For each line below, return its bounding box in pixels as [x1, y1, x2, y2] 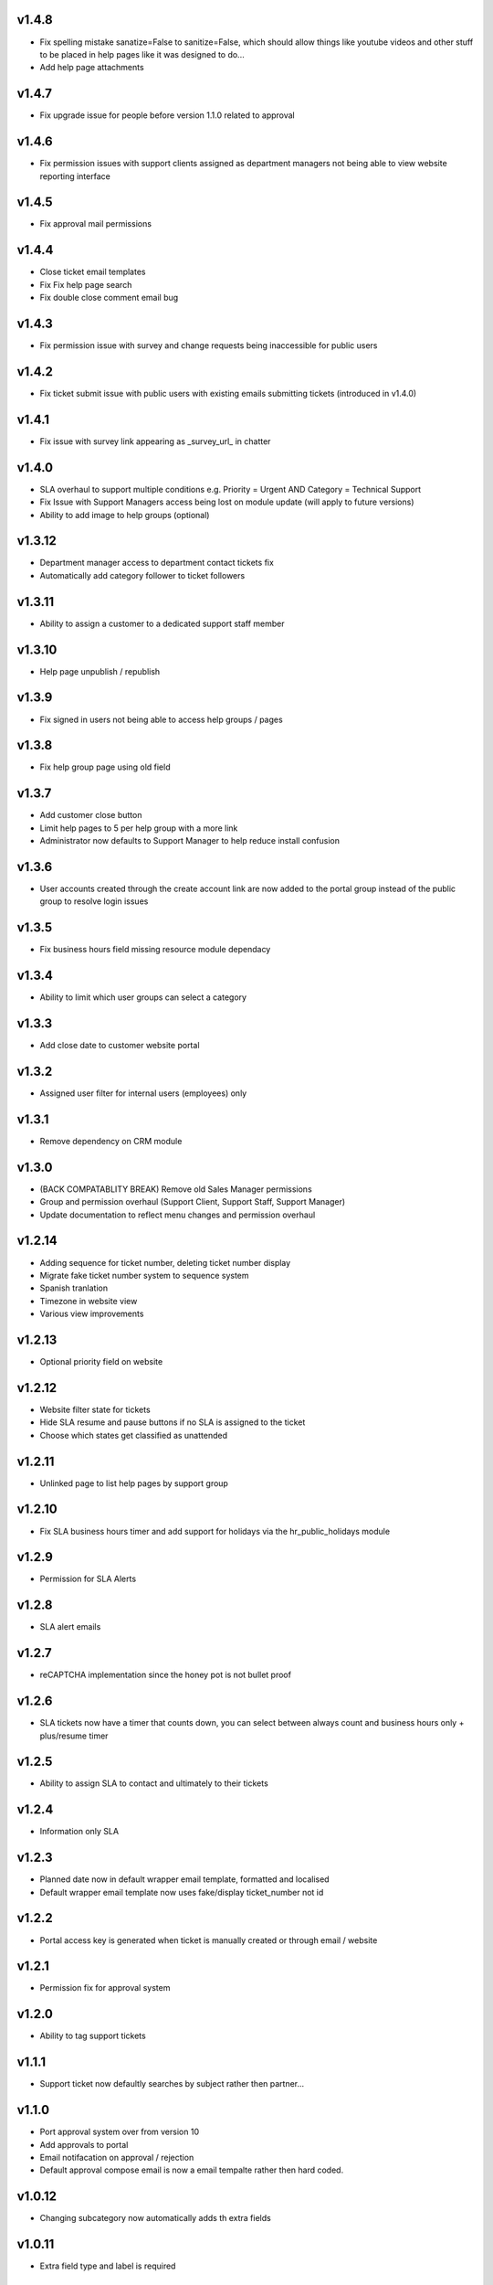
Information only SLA [39, 1826, 119, 1837]
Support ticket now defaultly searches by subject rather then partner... [39, 2078, 305, 2089]
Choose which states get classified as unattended [39, 1429, 228, 1440]
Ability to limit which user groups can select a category [39, 992, 246, 1003]
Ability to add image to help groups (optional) [39, 509, 210, 520]
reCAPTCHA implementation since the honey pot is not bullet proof [39, 1669, 292, 1681]
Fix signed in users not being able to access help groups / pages [39, 714, 283, 725]
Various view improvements [39, 1308, 144, 1320]
